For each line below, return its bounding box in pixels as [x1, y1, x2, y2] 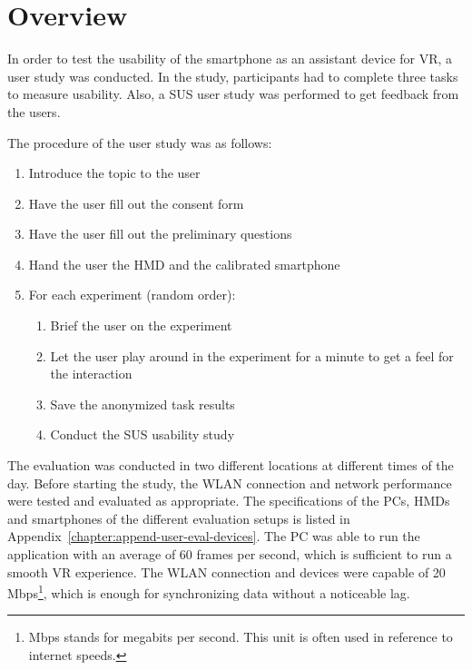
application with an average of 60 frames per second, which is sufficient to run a [7, 545, 452, 563]
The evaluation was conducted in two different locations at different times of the [7, 456, 454, 475]
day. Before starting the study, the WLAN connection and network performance [7, 473, 452, 492]
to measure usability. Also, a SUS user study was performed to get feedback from [7, 84, 459, 103]
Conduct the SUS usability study [50, 425, 235, 444]
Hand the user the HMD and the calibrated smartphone [28, 254, 340, 273]
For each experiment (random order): [28, 285, 236, 304]
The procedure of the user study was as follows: [7, 133, 272, 152]
